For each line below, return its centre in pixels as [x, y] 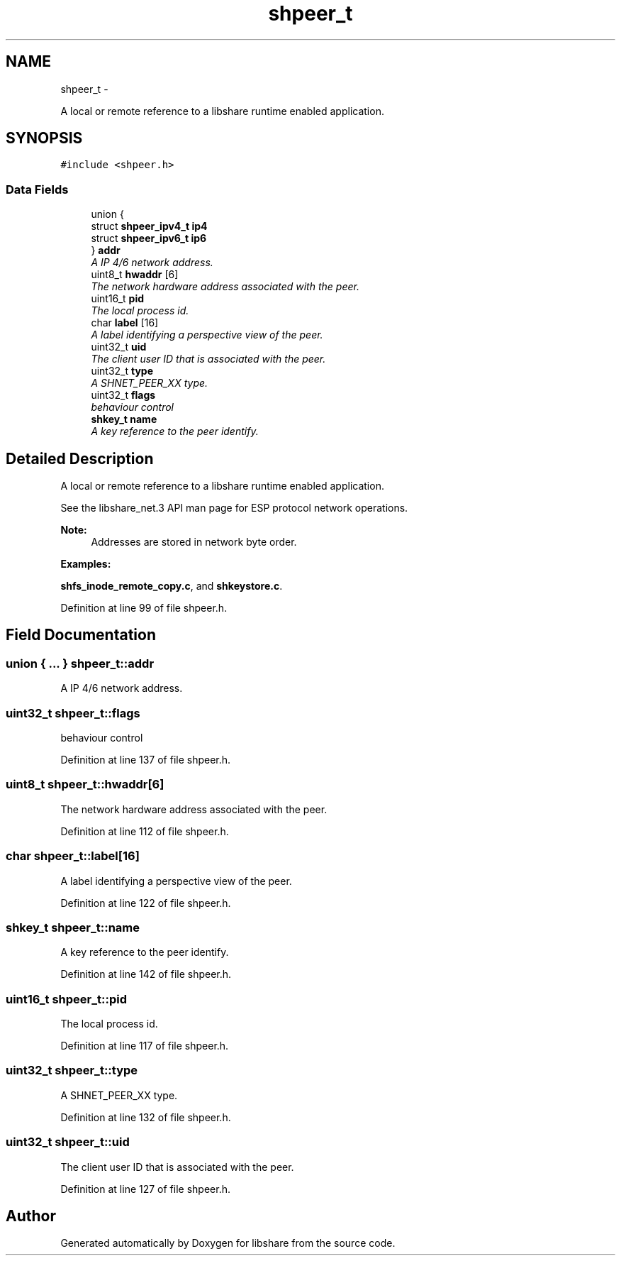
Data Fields [37, 189]
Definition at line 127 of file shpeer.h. [145, 1189]
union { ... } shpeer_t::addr [80, 663]
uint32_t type [122, 371]
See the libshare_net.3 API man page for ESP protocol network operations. [234, 508]
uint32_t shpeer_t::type [72, 1070]
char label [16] [125, 323]
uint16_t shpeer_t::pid [66, 999]
